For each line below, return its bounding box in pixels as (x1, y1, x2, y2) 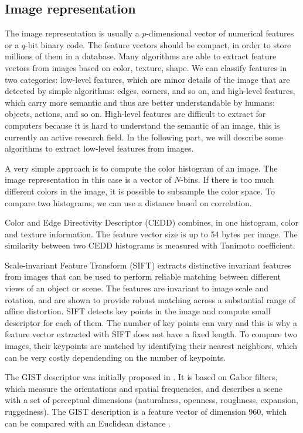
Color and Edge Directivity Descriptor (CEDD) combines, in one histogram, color (5, 216, 298, 229)
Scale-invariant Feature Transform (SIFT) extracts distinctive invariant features (5, 259, 291, 271)
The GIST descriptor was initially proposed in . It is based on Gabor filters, (5, 371, 278, 383)
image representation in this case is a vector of (5, 173, 172, 186)
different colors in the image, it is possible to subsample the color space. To (5, 184, 275, 197)
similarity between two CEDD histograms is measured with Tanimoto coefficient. (5, 239, 295, 251)
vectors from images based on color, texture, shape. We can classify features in (5, 61, 287, 73)
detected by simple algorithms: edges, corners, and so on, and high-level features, (5, 85, 295, 97)
